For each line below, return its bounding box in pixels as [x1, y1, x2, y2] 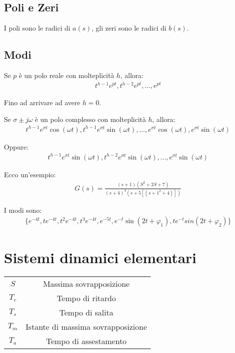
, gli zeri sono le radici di [91, 23, 167, 33]
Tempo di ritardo [57, 292, 116, 304]
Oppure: [4, 141, 29, 152]
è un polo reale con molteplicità [19, 70, 114, 80]
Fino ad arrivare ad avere [4, 97, 80, 108]
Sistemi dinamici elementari [4, 247, 197, 267]
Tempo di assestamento [46, 335, 127, 347]
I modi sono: [4, 204, 42, 215]
